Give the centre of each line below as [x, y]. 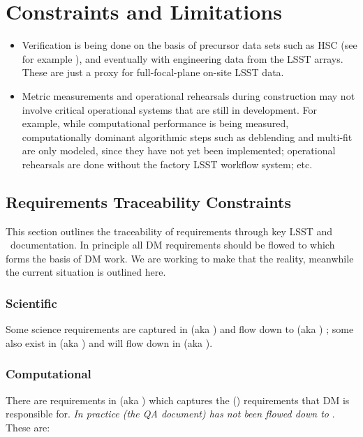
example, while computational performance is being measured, [155, 123]
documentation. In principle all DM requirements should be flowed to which [172, 245]
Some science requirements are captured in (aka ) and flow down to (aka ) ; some [180, 329]
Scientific [31, 303]
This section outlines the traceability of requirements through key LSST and [169, 231]
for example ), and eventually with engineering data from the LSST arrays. [183, 58]
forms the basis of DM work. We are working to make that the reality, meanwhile [180, 258]
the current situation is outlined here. [86, 272]
